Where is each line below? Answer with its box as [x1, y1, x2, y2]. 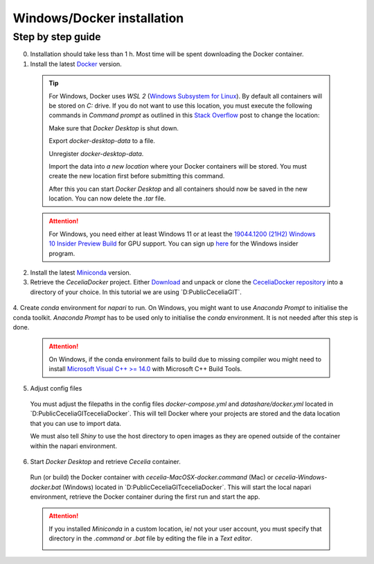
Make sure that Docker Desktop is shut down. [48, 123, 179, 132]
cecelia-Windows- [274, 473, 328, 481]
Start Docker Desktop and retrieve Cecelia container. [30, 457, 181, 465]
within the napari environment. [30, 441, 118, 450]
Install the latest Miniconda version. [30, 268, 132, 277]
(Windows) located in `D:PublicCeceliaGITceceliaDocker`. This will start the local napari [62, 483, 312, 491]
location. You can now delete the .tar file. [48, 194, 166, 203]
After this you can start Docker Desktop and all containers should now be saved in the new [48, 185, 308, 193]
